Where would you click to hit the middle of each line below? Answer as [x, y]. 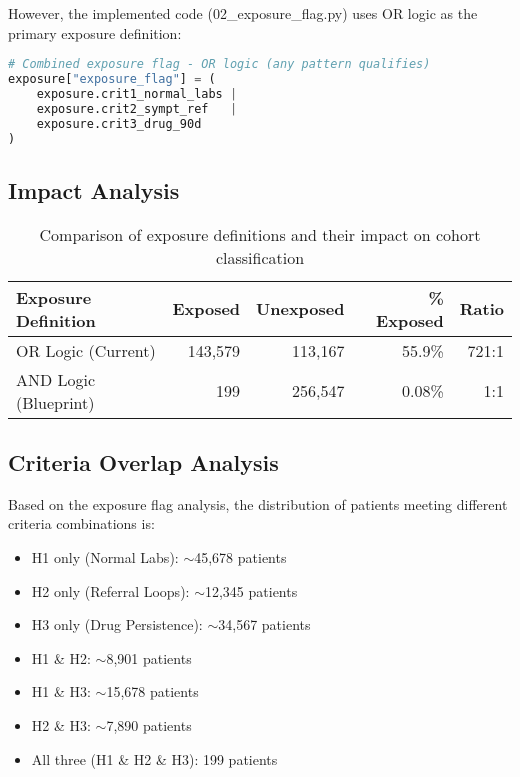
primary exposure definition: [95, 32]
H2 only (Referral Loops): [110, 590]
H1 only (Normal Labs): [105, 557]
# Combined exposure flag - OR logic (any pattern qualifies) [219, 64]
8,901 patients [149, 657]
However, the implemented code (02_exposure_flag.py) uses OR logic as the [243, 13]
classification [260, 257]
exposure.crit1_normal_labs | [137, 93]
